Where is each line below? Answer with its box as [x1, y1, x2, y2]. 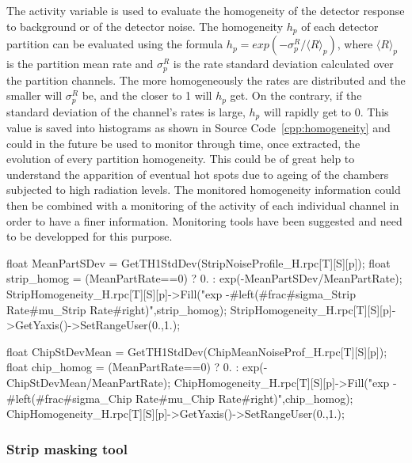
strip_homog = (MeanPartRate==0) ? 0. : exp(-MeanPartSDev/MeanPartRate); [6, 270, 402, 287]
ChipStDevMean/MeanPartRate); [6, 374, 171, 390]
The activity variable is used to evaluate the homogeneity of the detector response [6, 2, 405, 18]
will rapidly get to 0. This [263, 103, 389, 120]
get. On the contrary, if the [230, 87, 362, 104]
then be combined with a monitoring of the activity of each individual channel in [6, 196, 399, 213]
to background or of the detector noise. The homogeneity [6, 17, 284, 34]
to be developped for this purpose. [6, 228, 173, 245]
